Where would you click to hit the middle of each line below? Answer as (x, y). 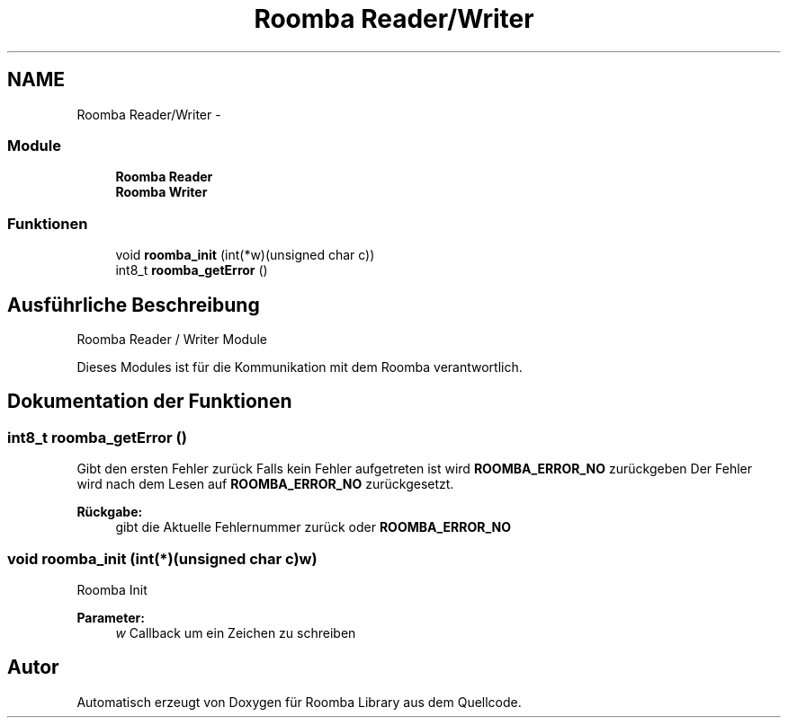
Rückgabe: (110, 512)
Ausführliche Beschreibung (134, 305)
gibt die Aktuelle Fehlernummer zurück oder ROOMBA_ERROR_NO (313, 527)
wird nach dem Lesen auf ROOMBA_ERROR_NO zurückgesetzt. (265, 484)
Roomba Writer (161, 192)
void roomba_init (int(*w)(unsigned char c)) (245, 255)
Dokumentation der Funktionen (150, 402)
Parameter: (111, 617)
